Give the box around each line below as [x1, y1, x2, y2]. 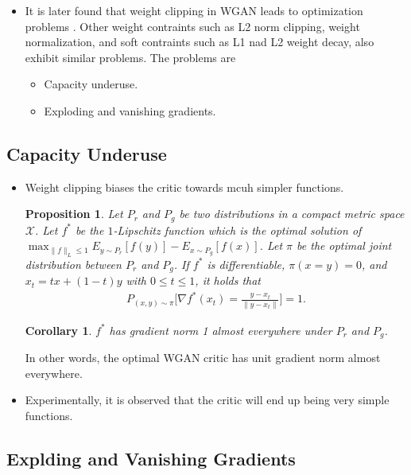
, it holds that [195, 272, 261, 289]
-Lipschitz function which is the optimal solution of [113, 221, 362, 238]
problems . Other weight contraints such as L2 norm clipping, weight [25, 18, 360, 34]
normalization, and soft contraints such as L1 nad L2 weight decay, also [25, 33, 374, 50]
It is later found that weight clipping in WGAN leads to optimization [25, 2, 363, 18]
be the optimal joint [297, 237, 392, 254]
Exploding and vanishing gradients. [44, 102, 216, 119]
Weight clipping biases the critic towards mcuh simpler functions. [25, 178, 344, 195]
